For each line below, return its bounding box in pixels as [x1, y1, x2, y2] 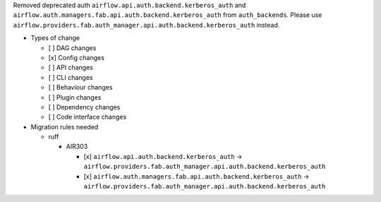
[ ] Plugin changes [48, 93, 102, 102]
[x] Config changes [48, 53, 105, 61]
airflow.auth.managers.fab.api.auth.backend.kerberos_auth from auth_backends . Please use [13, 11, 322, 19]
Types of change [30, 34, 80, 42]
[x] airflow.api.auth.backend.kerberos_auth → [83, 152, 243, 160]
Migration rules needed [30, 122, 99, 131]
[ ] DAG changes [48, 43, 97, 52]
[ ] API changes [48, 64, 93, 72]
